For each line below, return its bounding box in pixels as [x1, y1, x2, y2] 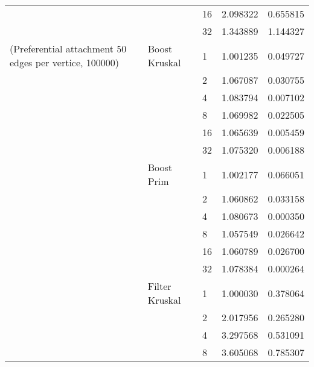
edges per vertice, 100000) [10, 55, 120, 69]
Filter [147, 279, 171, 293]
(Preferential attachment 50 [10, 42, 127, 55]
